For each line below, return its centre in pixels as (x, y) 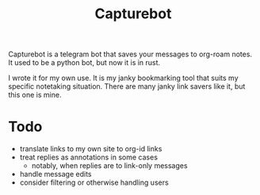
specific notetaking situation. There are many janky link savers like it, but (127, 86)
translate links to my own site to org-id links (91, 149)
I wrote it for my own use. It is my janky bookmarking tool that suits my (124, 78)
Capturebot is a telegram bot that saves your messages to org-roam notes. (130, 54)
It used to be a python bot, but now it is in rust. (84, 63)
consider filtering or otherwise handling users (94, 182)
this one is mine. (35, 95)
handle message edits (55, 174)
